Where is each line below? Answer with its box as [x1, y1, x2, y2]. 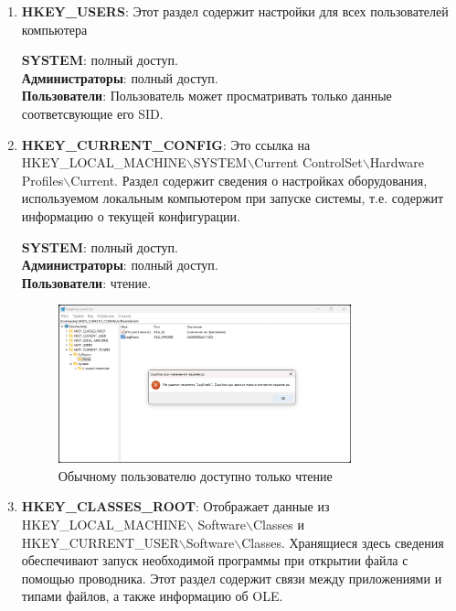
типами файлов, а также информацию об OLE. [21, 586, 283, 606]
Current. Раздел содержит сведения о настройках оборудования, [70, 170, 428, 189]
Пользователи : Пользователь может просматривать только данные [21, 86, 392, 105]
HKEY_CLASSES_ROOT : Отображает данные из [21, 497, 330, 516]
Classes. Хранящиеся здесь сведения [241, 532, 444, 552]
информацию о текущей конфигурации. [21, 206, 240, 225]
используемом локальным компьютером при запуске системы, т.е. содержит [21, 188, 444, 208]
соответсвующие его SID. [21, 103, 164, 123]
